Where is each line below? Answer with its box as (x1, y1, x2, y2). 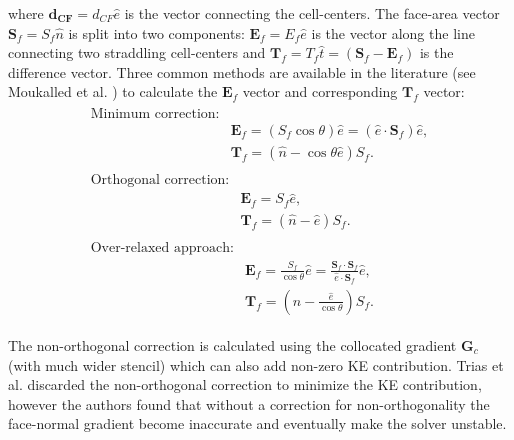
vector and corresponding (242, 81, 398, 102)
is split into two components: (68, 22, 245, 43)
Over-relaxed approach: (90, 240, 234, 255)
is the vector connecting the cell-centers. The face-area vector (124, 3, 500, 23)
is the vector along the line (311, 22, 475, 43)
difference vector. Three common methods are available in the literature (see (8, 61, 476, 82)
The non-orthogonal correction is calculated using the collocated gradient (8, 335, 457, 356)
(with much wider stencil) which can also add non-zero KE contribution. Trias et (8, 354, 504, 375)
